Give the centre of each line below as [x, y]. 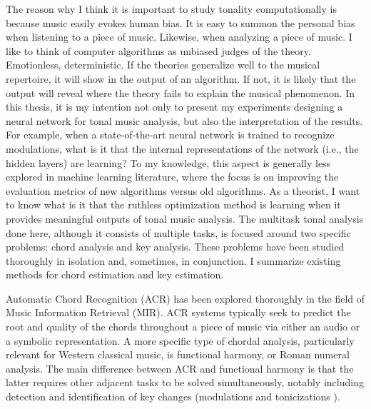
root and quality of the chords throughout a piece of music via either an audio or [183, 327]
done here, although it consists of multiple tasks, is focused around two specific [178, 232]
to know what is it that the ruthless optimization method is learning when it [173, 204]
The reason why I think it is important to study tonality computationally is [171, 9]
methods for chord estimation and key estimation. [115, 274]
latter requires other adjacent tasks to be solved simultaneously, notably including [185, 382]
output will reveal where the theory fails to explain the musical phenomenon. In [181, 92]
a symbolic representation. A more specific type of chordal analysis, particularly [180, 340]
